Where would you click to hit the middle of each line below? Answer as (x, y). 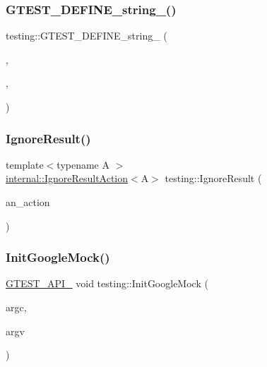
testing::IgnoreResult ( (213, 178)
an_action (28, 202)
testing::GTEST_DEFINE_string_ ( (87, 36)
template (25, 164)
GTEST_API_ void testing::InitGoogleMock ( (107, 283)
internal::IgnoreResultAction (67, 178)
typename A (83, 164)
